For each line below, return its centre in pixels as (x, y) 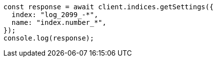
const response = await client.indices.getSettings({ (108, 7)
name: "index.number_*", (59, 22)
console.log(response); (49, 38)
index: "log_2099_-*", (55, 15)
